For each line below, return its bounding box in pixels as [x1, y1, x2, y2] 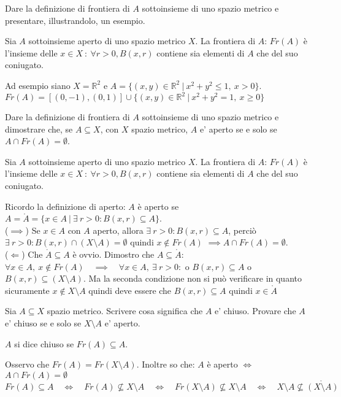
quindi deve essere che [88, 283, 172, 296]
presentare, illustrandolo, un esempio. [5, 13, 145, 26]
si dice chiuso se [14, 337, 74, 350]
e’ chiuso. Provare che [215, 304, 296, 317]
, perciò [228, 223, 256, 236]
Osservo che [5, 358, 50, 371]
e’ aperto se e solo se [199, 122, 277, 135]
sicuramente [5, 283, 50, 296]
